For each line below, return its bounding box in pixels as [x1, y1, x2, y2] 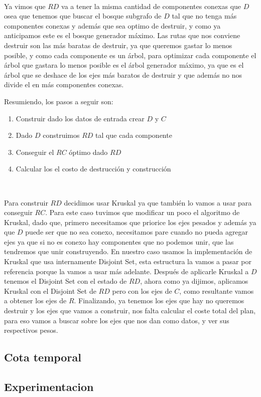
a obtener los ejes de [4, 295, 67, 306]
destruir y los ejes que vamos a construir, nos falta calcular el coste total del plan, [4, 305, 256, 316]
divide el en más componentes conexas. [4, 79, 124, 90]
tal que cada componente [95, 130, 172, 140]
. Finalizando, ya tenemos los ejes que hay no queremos [74, 295, 244, 306]
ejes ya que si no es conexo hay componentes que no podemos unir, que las [4, 236, 234, 247]
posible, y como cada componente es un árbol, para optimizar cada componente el [4, 50, 256, 60]
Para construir [4, 197, 48, 208]
